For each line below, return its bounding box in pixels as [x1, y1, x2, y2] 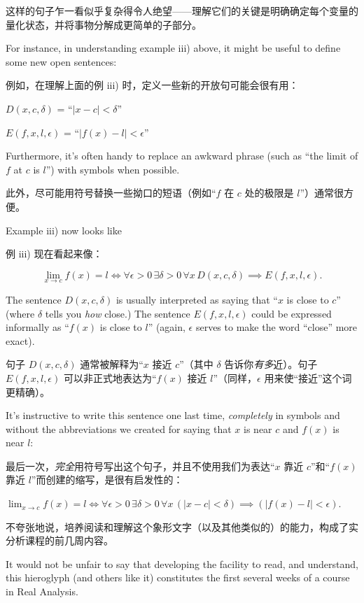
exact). [6, 333, 35, 348]
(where [6, 306, 35, 320]
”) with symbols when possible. [45, 162, 180, 176]
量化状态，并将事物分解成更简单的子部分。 [6, 17, 202, 31]
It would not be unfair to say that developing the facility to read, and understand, [6, 556, 358, 571]
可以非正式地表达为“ [63, 370, 157, 385]
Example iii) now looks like [6, 222, 122, 237]
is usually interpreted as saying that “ [115, 292, 278, 306]
